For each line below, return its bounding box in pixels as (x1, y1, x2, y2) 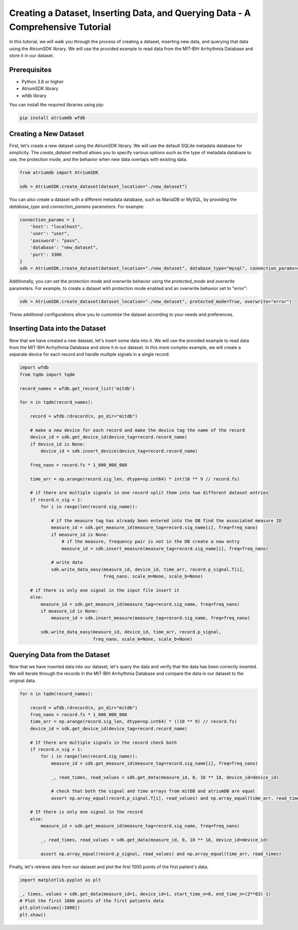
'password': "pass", (30, 238, 80, 243)
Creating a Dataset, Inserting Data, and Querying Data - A (9, 7, 251, 18)
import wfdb (19, 365, 49, 371)
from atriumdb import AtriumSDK (19, 170, 99, 176)
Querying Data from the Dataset (9, 651, 110, 659)
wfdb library (21, 93, 47, 98)
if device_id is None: (30, 441, 85, 447)
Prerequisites (9, 65, 52, 74)
